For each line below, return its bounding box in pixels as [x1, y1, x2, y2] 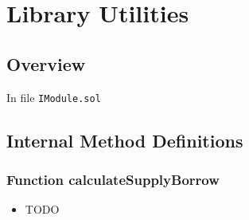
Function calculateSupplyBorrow [6, 169, 220, 189]
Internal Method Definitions [6, 128, 243, 152]
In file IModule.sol [6, 88, 101, 105]
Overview [6, 51, 86, 76]
